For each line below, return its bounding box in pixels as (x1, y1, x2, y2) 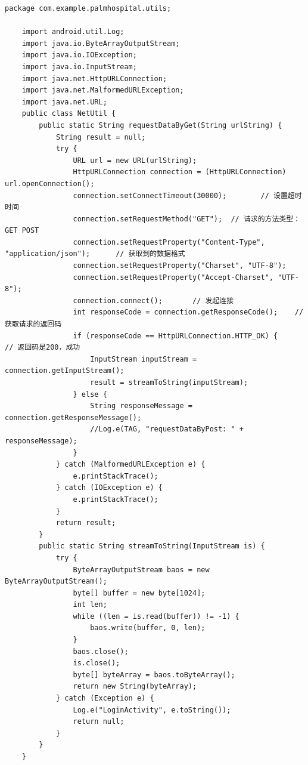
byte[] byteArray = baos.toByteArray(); (73, 670, 235, 679)
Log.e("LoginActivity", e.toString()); (73, 705, 231, 714)
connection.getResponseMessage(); (5, 413, 142, 422)
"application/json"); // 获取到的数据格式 (5, 249, 185, 258)
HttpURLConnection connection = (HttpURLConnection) (73, 168, 287, 177)
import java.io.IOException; (21, 51, 137, 60)
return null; (73, 717, 125, 726)
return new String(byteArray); (73, 682, 197, 691)
